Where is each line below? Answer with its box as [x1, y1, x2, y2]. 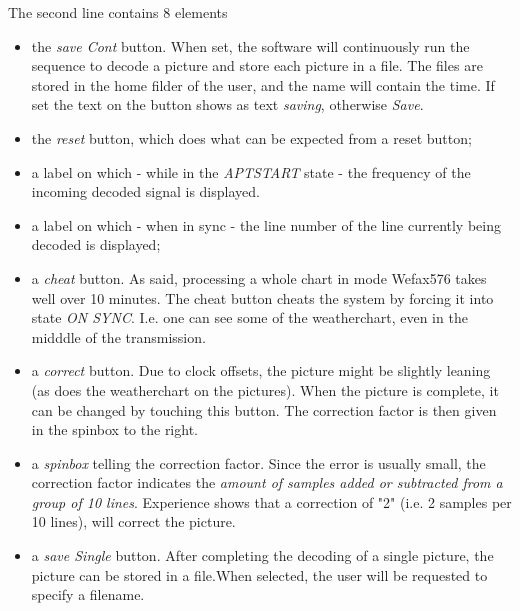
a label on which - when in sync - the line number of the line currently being [31, 214, 501, 235]
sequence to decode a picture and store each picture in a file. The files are [31, 55, 483, 76]
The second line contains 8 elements [8, 2, 228, 22]
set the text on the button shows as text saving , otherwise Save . [31, 94, 424, 115]
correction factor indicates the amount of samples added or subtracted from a [31, 472, 503, 493]
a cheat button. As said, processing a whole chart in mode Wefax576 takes [31, 267, 487, 288]
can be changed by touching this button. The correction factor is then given [31, 399, 497, 420]
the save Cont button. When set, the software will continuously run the [31, 35, 470, 56]
